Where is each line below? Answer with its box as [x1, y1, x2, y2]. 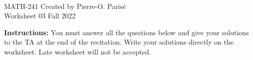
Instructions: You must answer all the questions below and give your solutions [4, 27, 249, 37]
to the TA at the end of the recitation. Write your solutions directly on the [4, 37, 234, 47]
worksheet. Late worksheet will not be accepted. [4, 46, 151, 57]
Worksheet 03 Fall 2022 [4, 10, 76, 21]
